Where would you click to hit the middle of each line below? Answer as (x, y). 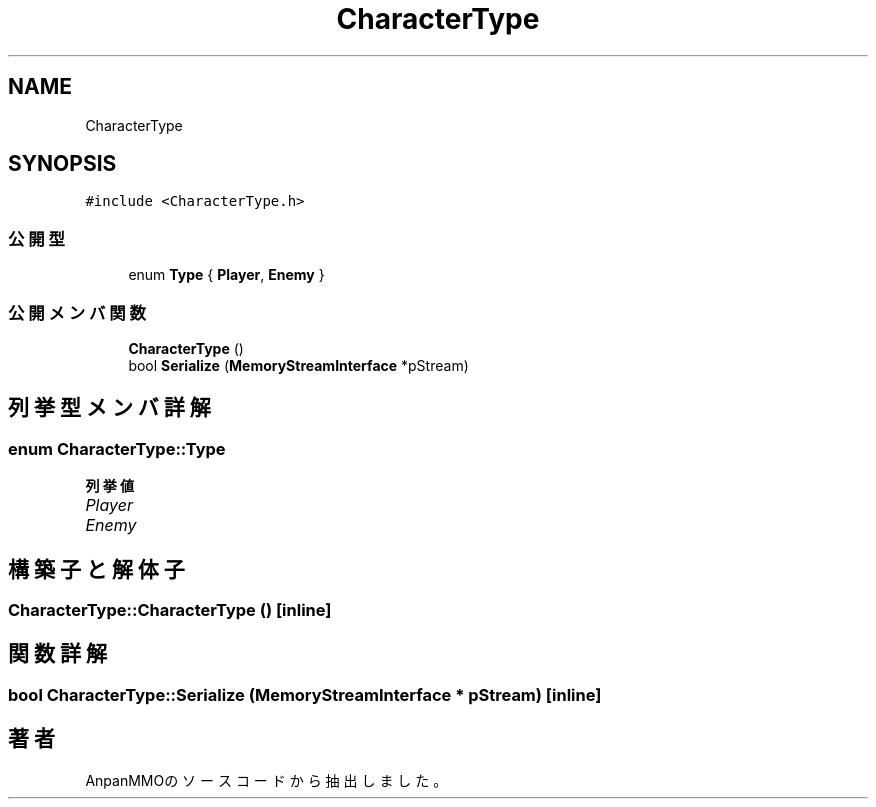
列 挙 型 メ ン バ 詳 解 (109, 408)
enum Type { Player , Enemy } (226, 275)
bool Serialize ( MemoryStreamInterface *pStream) (298, 365)
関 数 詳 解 (57, 654)
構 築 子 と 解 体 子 (96, 569)
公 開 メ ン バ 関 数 (77, 312)
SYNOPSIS (62, 164)
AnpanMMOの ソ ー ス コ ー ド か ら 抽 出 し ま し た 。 (266, 780)
